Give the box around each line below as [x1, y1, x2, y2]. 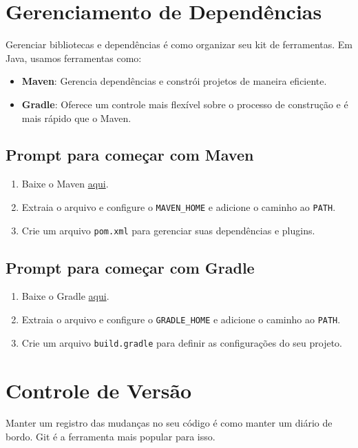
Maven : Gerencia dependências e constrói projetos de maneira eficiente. [21, 74, 327, 88]
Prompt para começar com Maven [6, 144, 254, 165]
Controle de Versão [6, 376, 192, 404]
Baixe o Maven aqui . [21, 176, 109, 191]
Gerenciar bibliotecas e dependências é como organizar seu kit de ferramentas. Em [6, 37, 353, 52]
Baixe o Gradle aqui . [21, 289, 109, 303]
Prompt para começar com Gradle [6, 256, 255, 278]
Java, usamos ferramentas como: [6, 50, 142, 65]
